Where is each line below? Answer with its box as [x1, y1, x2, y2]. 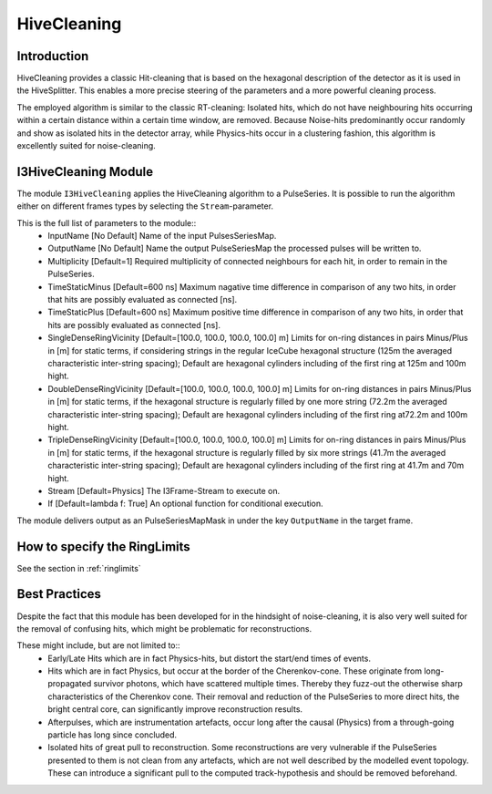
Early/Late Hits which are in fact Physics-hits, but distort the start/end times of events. [47, 653, 371, 664]
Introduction [16, 48, 89, 64]
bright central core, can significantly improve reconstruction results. [47, 704, 303, 715]
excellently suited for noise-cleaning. [16, 140, 157, 151]
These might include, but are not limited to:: [16, 640, 181, 651]
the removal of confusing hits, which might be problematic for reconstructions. [16, 623, 313, 634]
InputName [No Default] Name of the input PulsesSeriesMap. [47, 231, 277, 242]
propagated [47, 678, 92, 689]
